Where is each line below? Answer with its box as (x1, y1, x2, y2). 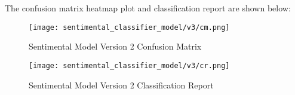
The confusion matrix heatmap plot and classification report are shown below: (5, 2, 291, 14)
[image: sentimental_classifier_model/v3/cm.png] (29, 23, 230, 32)
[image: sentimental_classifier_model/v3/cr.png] (29, 61, 230, 70)
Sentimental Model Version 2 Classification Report (29, 78, 214, 91)
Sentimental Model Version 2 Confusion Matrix (29, 40, 202, 53)
